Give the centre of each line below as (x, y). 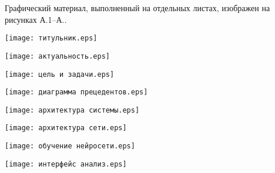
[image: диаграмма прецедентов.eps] (76, 92)
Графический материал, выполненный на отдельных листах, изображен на (137, 8)
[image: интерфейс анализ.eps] (66, 164)
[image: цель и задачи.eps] (60, 74)
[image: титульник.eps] (51, 38)
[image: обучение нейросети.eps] (70, 146)
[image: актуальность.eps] (57, 56)
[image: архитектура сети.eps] (66, 128)
